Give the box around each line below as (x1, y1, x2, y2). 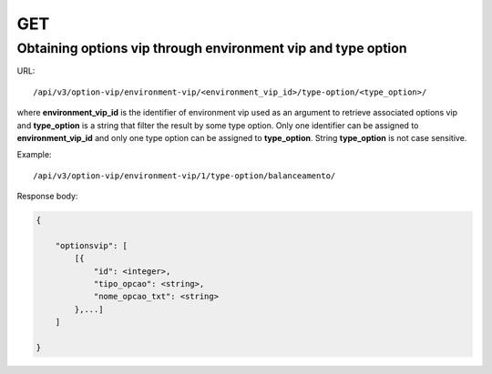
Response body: (16, 191, 78, 202)
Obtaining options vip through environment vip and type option (16, 40, 407, 56)
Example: (16, 149, 52, 160)
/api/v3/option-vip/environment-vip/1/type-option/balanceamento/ (33, 170, 336, 181)
